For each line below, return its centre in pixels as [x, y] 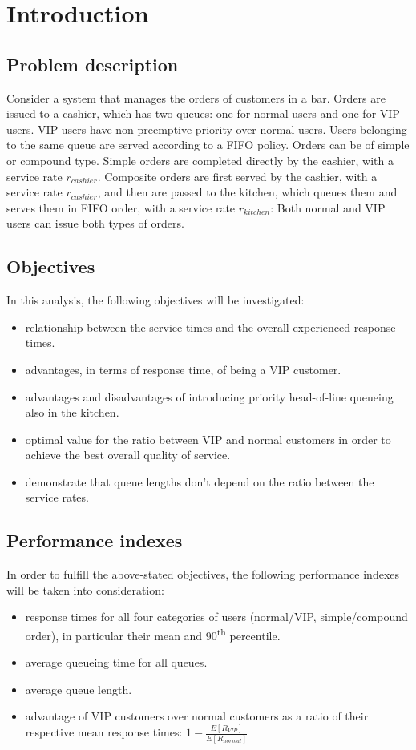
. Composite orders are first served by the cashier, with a [237, 176]
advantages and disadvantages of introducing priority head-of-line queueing [209, 396]
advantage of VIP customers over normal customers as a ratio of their [197, 716]
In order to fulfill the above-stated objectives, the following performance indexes [203, 574]
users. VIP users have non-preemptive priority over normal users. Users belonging [207, 129]
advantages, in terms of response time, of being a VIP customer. [183, 369]
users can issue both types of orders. [95, 223]
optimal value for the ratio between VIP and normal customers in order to [208, 439]
